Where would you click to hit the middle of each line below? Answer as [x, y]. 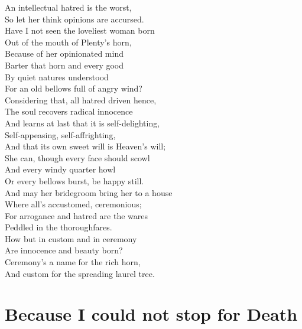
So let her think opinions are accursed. [74, 19]
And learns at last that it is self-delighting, [82, 123]
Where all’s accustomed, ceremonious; [73, 204]
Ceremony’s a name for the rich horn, [73, 262]
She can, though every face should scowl [77, 157]
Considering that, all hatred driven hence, [81, 100]
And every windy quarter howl [60, 169]
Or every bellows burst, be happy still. [74, 180]
